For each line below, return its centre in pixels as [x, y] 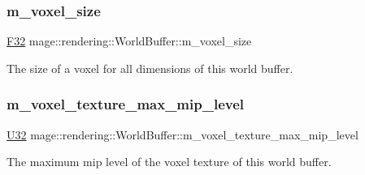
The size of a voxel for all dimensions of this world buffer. [150, 68]
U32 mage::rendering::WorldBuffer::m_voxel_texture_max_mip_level [182, 134]
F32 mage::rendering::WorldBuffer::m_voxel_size [129, 41]
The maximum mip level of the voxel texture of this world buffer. [169, 162]
